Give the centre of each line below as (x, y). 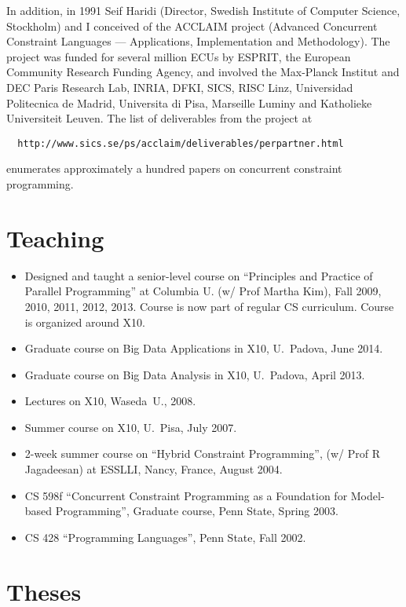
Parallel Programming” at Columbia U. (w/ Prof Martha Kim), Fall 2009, (203, 291)
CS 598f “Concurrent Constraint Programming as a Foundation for (186, 495)
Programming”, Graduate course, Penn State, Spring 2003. (197, 511)
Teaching (55, 238)
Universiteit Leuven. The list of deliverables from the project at (159, 118)
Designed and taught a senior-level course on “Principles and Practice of (199, 275)
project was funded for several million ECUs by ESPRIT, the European (179, 56)
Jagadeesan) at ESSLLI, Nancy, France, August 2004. (154, 469)
